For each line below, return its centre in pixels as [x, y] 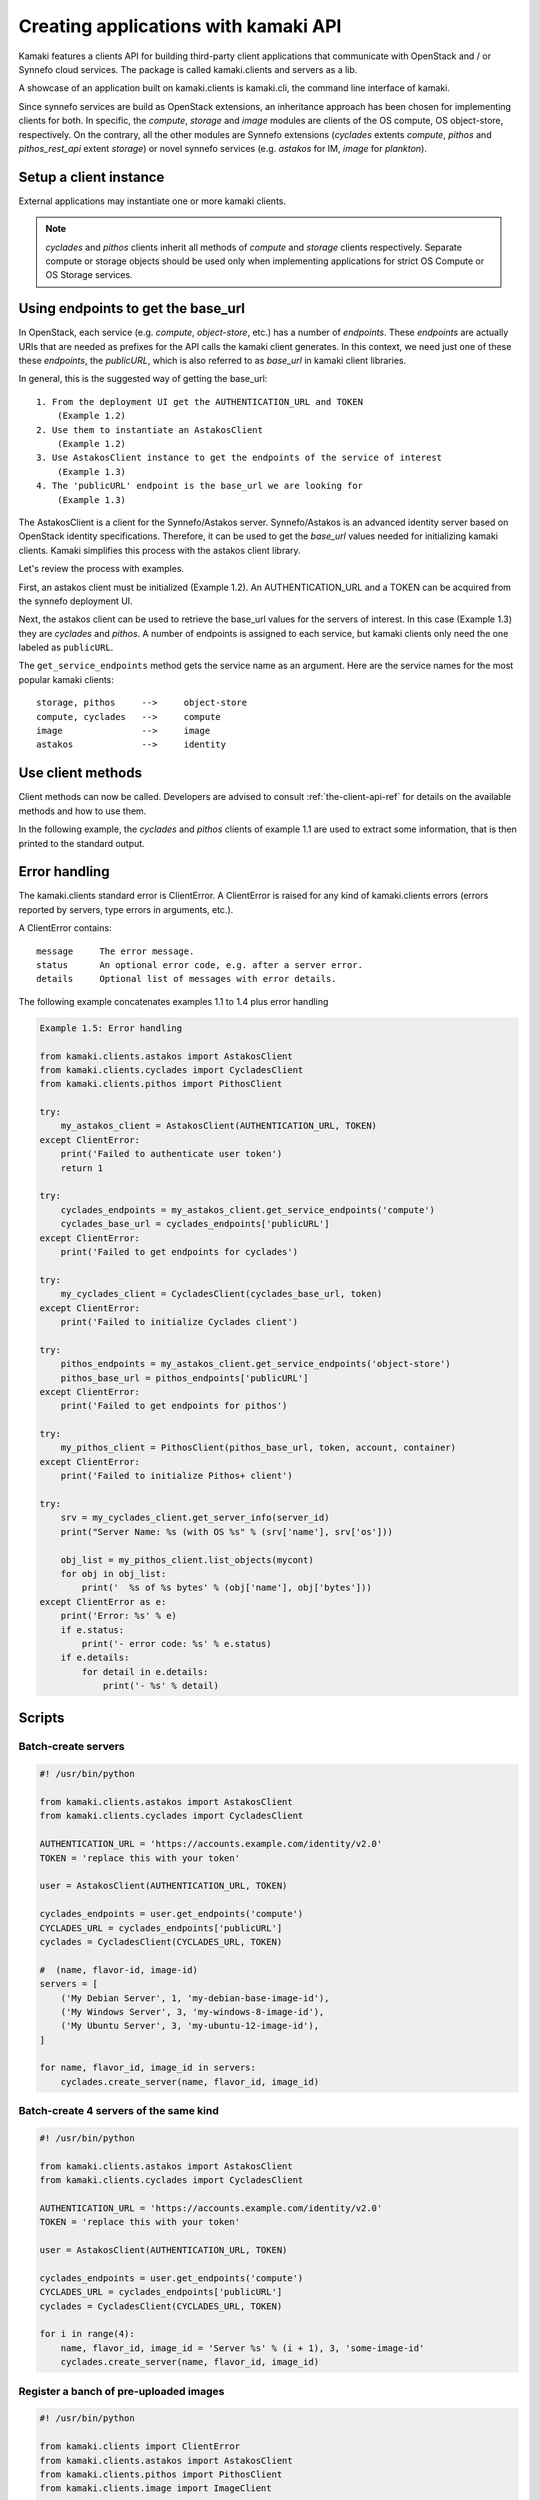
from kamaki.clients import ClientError [139, 2446]
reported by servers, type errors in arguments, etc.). [126, 909]
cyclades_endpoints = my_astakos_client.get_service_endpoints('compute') [247, 1209]
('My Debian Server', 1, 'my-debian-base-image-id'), [195, 1998]
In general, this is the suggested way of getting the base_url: [143, 379]
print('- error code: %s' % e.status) [176, 1643]
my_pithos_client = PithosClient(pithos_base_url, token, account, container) [258, 1448]
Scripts [41, 1717]
